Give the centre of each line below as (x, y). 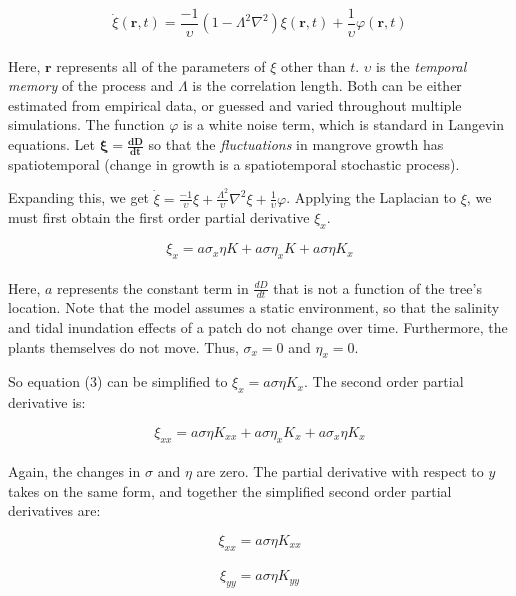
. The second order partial (383, 381)
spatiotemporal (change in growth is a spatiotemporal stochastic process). (234, 163)
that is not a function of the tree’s (377, 287)
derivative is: (47, 402)
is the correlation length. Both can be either (327, 85)
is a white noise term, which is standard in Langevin (343, 124)
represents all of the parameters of (161, 65)
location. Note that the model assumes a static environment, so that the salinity (254, 307)
